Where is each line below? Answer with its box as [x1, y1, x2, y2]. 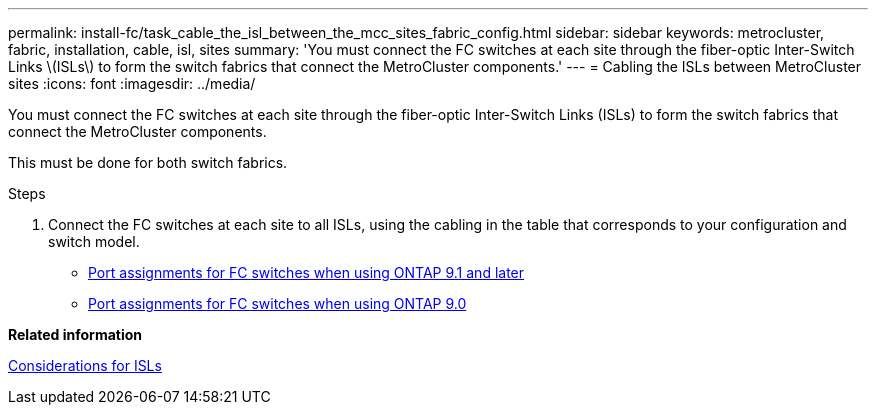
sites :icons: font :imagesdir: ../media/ [8, 75, 256, 92]
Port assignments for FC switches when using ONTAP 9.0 [88, 295, 467, 312]
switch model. [48, 233, 140, 250]
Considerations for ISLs [8, 357, 162, 374]
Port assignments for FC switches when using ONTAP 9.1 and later [88, 264, 525, 281]
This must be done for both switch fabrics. [8, 154, 288, 171]
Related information [8, 326, 143, 343]
